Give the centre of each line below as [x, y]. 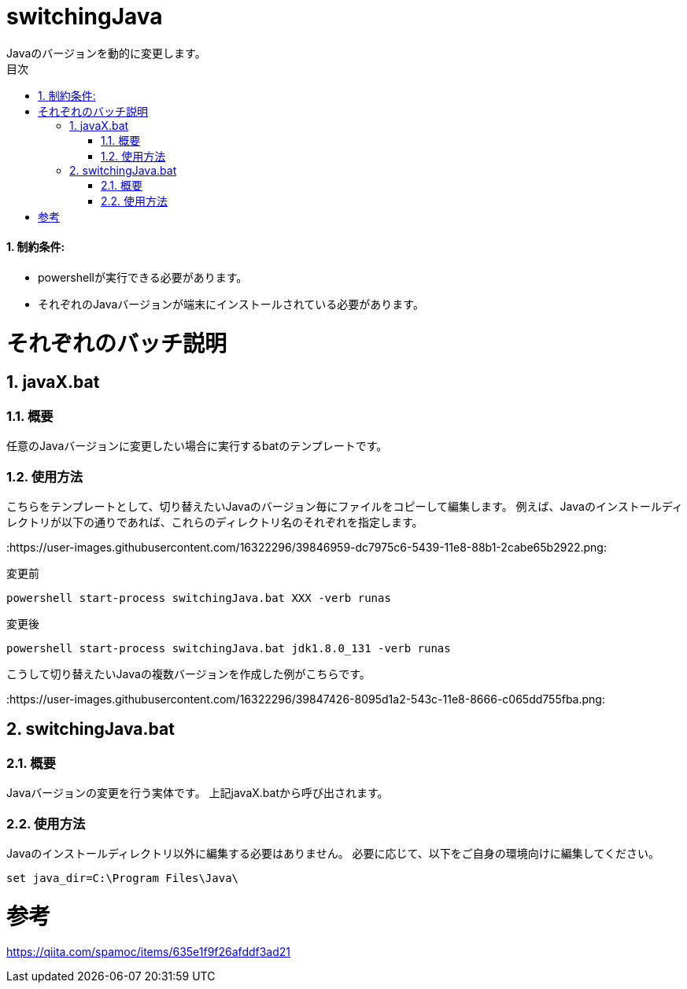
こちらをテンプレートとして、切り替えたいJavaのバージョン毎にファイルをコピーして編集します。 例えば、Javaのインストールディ [345, 507]
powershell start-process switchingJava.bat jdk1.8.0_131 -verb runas [229, 649]
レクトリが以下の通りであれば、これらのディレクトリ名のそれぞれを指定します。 [215, 522]
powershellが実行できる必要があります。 [143, 277]
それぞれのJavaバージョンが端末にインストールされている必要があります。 [231, 304]
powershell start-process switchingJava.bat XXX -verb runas [199, 598]
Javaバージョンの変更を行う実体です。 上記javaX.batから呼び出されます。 [198, 793]
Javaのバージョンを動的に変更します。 [106, 53]
